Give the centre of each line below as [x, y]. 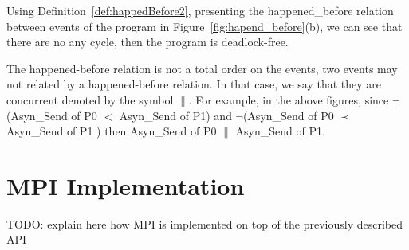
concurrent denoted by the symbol [90, 99]
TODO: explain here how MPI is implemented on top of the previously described [204, 223]
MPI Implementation [126, 185]
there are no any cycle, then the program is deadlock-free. [147, 42]
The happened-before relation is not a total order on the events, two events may [202, 68]
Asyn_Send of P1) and [175, 115]
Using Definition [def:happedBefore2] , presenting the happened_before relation [200, 10]
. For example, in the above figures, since [289, 99]
